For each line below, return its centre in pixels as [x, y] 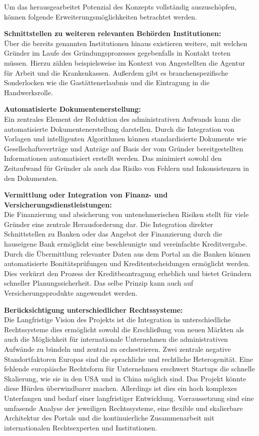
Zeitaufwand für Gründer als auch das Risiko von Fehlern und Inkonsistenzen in [126, 168]
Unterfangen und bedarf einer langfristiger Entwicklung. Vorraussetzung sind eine [129, 398]
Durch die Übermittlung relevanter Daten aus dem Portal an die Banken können [127, 253]
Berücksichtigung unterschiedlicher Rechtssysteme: [93, 309]
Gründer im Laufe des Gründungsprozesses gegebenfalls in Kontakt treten [117, 53]
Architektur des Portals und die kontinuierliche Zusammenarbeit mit [109, 418]
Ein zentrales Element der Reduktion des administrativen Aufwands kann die [122, 119]
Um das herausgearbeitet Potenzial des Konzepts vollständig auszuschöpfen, [120, 7]
